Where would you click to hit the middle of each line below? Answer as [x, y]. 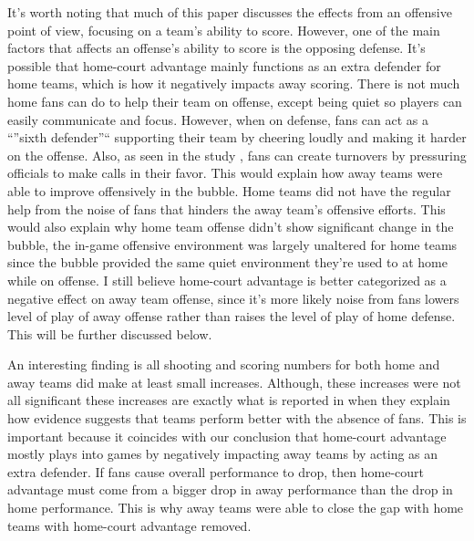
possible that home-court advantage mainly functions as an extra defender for [224, 65]
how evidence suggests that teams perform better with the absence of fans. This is [237, 418]
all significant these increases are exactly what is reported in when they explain [229, 400]
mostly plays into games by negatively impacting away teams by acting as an [223, 454]
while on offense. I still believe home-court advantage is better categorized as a [227, 280]
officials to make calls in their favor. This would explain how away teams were [225, 173]
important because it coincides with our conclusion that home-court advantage [227, 436]
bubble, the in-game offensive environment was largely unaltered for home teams [232, 244]
